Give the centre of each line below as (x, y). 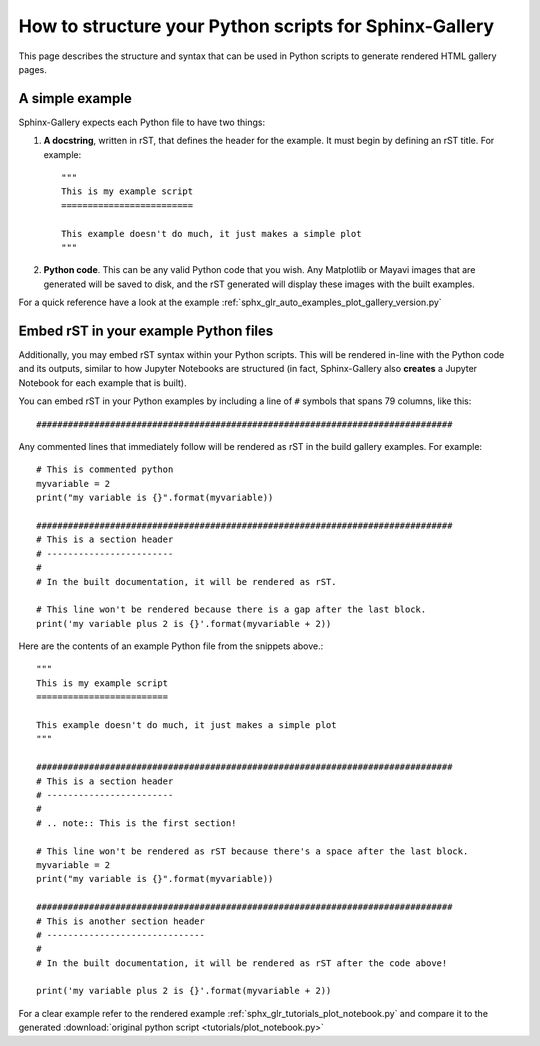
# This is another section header (120, 921)
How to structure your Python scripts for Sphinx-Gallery (256, 26)
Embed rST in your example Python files (146, 330)
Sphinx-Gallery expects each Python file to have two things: (141, 122)
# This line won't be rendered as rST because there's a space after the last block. (252, 851)
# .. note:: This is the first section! (136, 823)
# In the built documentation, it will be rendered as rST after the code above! (242, 963)
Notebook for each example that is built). (102, 382)
